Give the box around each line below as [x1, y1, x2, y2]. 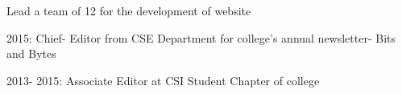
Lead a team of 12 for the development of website [6, 2, 251, 18]
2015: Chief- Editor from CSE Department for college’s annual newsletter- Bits [6, 29, 396, 46]
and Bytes [6, 45, 56, 62]
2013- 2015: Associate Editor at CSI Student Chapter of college [6, 72, 320, 88]
